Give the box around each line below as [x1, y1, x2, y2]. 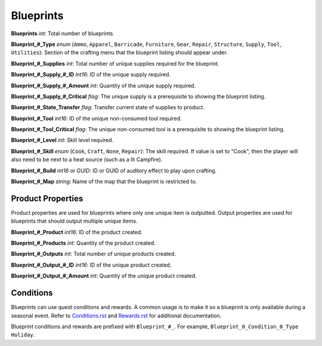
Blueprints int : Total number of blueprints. [11, 30, 114, 37]
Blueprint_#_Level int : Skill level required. [11, 137, 114, 144]
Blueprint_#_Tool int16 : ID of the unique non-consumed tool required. [11, 115, 182, 122]
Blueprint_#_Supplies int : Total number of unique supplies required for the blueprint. [11, 60, 219, 67]
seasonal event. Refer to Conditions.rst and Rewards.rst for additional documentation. [11, 312, 222, 319]
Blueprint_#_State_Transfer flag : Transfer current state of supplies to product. [11, 104, 205, 111]
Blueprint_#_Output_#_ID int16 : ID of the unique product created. [11, 261, 172, 268]
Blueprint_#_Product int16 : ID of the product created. [11, 228, 143, 236]
